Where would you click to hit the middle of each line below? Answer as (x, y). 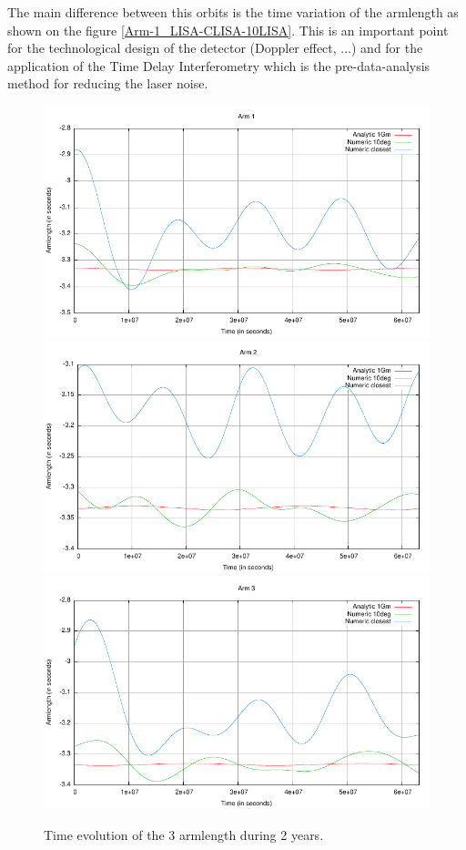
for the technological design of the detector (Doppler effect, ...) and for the (215, 48)
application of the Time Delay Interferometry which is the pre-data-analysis (219, 65)
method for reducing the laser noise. (108, 83)
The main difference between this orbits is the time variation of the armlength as (233, 12)
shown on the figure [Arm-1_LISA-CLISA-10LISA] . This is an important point (228, 30)
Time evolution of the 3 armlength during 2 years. (184, 834)
